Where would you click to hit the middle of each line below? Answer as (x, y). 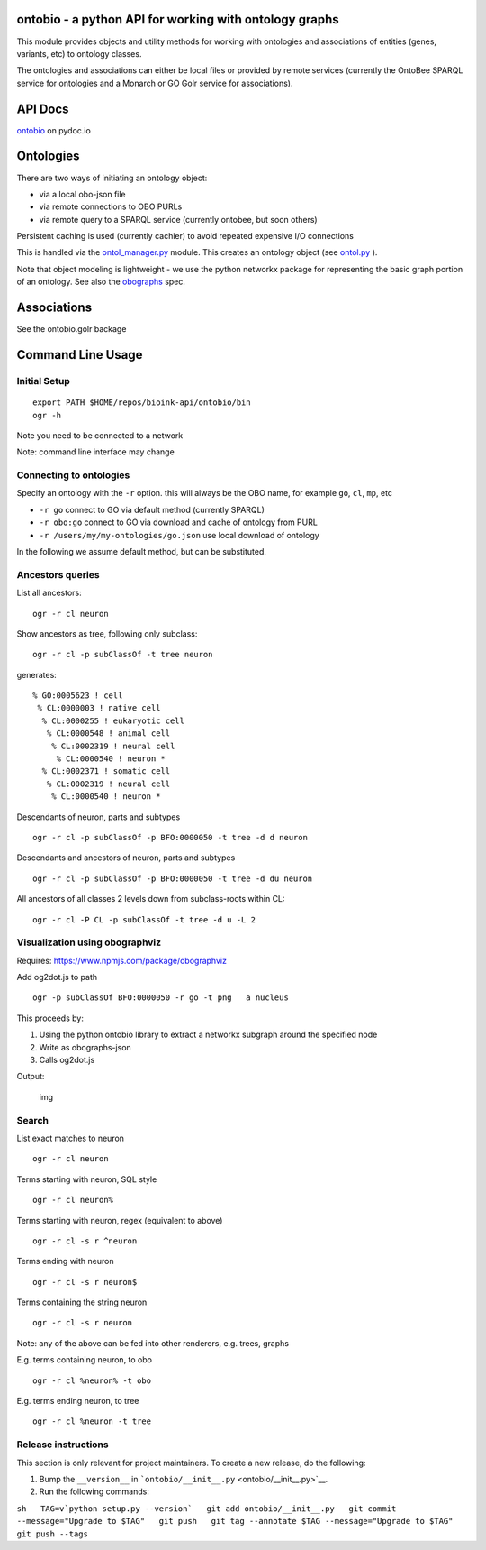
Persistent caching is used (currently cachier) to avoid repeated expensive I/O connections (185, 236)
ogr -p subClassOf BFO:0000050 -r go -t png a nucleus (161, 998)
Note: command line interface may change (95, 452)
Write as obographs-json (85, 1047)
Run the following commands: (94, 1491)
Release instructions (63, 1445)
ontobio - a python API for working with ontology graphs (178, 19)
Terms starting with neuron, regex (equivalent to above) (120, 1220)
